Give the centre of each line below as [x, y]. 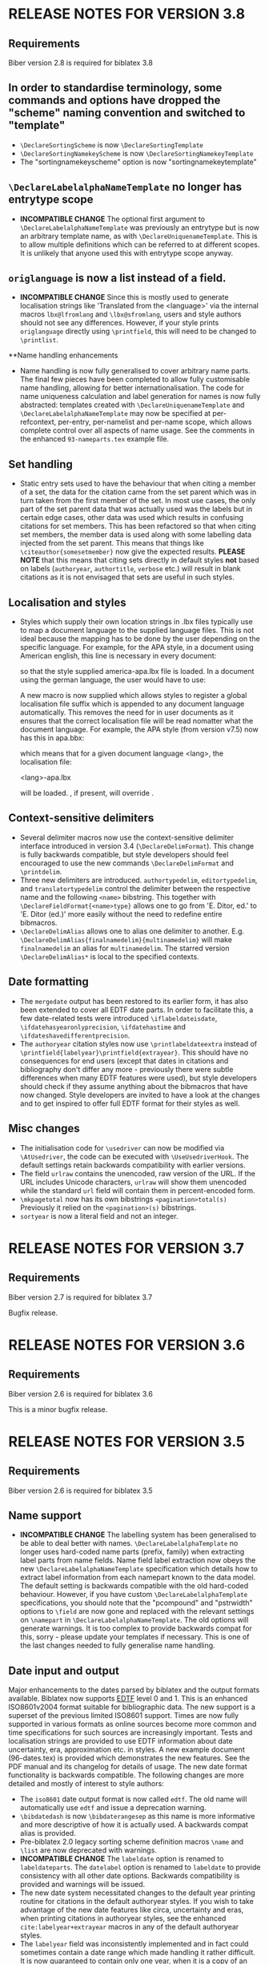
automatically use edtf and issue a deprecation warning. [113, 1808]
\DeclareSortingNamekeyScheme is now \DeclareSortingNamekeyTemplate [137, 153]
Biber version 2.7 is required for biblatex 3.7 [80, 1297]
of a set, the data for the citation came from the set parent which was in [138, 492]
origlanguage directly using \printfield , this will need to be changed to [138, 331]
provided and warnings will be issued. [82, 1885]
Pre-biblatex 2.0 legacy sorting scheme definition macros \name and [132, 1842]
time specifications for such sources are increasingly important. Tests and [130, 1732]
